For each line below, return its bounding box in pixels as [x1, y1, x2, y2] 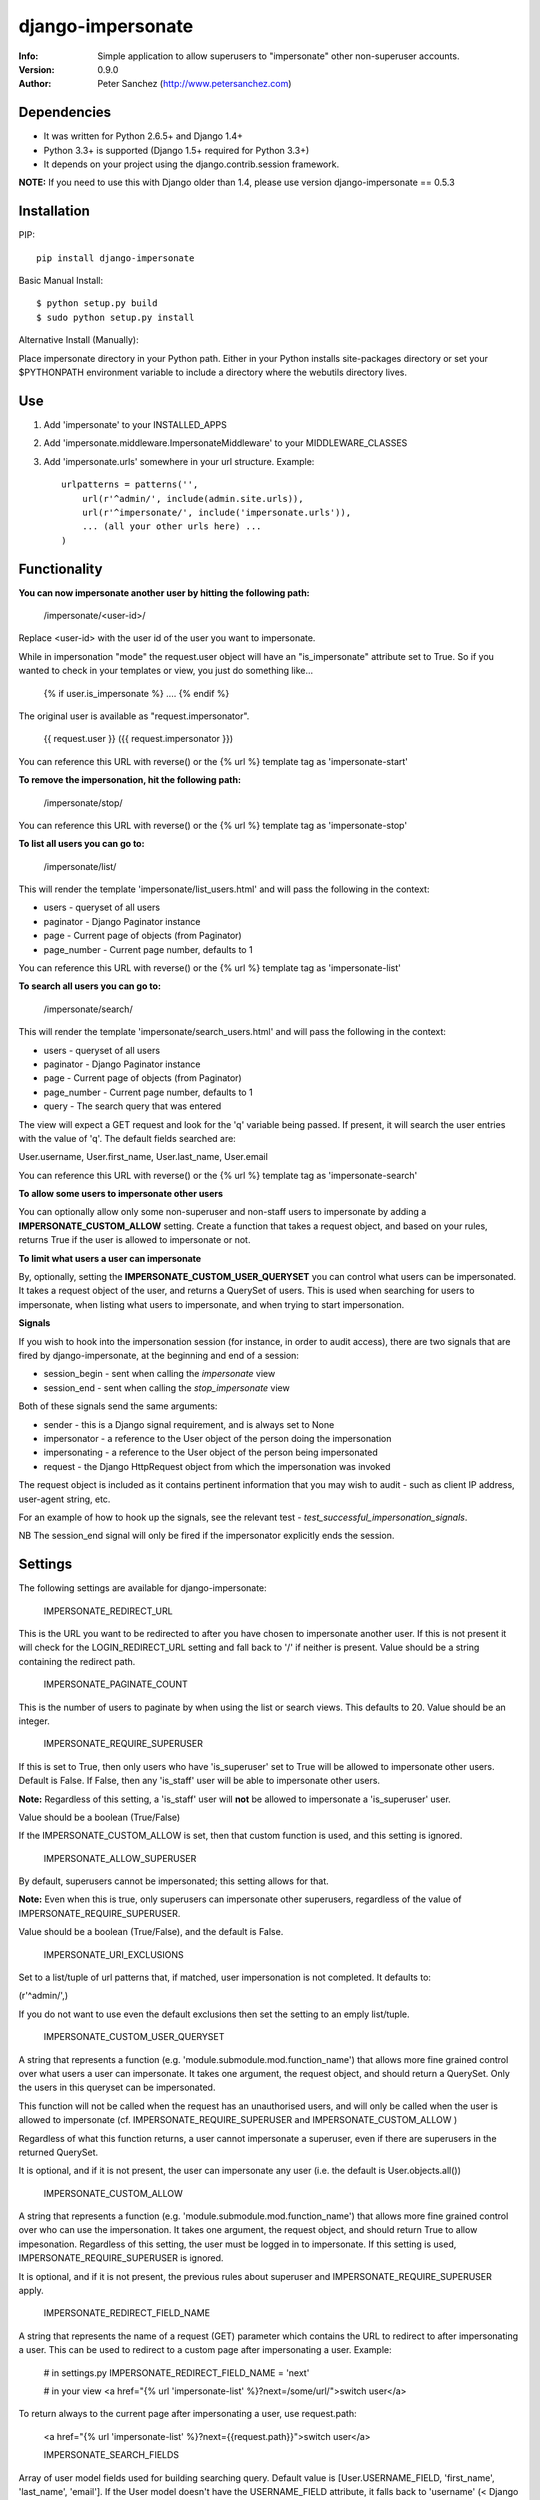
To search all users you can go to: [18, 980, 162, 992]
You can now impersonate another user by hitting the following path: [18, 586, 310, 599]
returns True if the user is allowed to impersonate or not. [18, 1234, 251, 1246]
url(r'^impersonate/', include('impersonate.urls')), [81, 506, 352, 518]
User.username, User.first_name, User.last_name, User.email [18, 1151, 269, 1163]
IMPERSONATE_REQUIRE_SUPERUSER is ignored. [18, 2252, 224, 2264]
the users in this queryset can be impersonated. [18, 2081, 216, 2094]
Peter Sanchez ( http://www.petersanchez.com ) [97, 78, 292, 90]
